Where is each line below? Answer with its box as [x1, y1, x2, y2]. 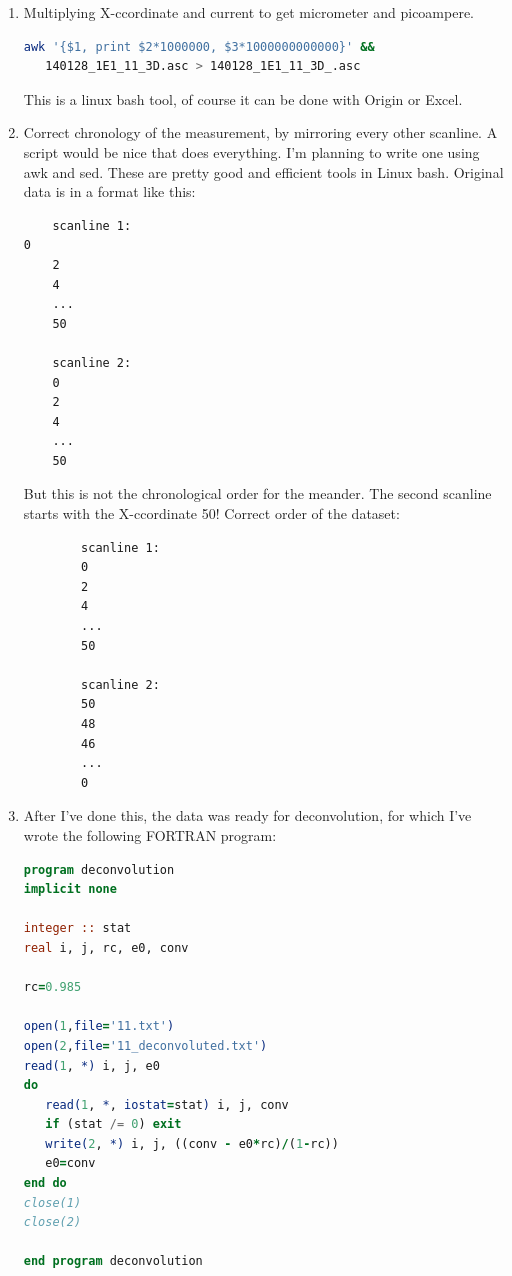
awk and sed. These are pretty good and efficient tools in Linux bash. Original [23, 161, 504, 182]
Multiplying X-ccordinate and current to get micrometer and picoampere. [23, 2, 474, 22]
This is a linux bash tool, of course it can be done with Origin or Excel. [23, 88, 463, 109]
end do [23, 1176, 67, 1191]
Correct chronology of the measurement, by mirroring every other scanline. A [23, 122, 498, 143]
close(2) [23, 1215, 82, 1230]
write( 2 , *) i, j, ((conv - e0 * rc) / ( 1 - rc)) [45, 1136, 339, 1151]
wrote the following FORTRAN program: [23, 824, 277, 845]
